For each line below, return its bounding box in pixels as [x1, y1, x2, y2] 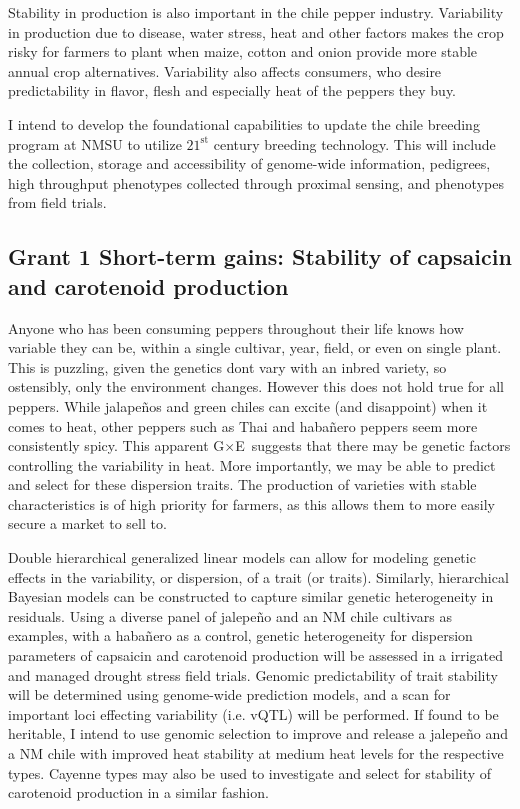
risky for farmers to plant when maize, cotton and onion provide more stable [8, 41, 478, 62]
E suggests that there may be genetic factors [235, 435, 511, 456]
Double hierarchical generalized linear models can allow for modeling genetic [8, 547, 476, 568]
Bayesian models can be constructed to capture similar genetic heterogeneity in [8, 586, 494, 607]
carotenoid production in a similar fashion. [8, 782, 269, 803]
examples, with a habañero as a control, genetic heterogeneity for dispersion [8, 625, 473, 646]
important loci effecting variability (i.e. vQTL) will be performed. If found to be [8, 703, 499, 724]
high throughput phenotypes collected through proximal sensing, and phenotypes [8, 172, 504, 193]
